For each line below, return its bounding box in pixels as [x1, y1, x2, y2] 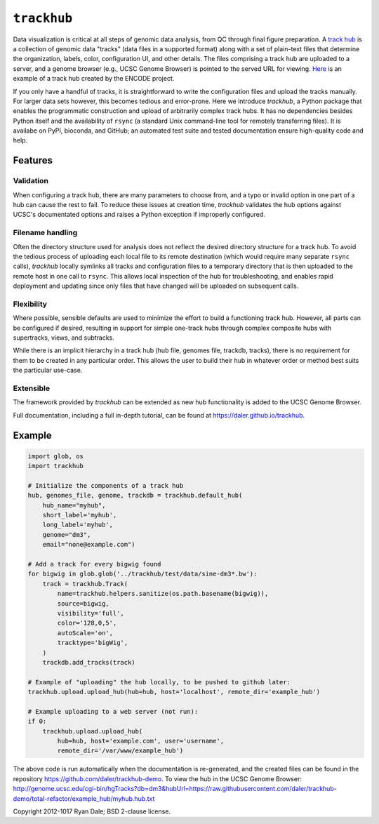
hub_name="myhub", [42, 501, 106, 509]
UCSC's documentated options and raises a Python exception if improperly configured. [13, 211, 266, 219]
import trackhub [27, 462, 84, 470]
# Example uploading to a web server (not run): [27, 707, 199, 715]
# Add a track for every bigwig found [27, 560, 161, 569]
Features [13, 154, 53, 166]
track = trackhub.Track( [42, 580, 128, 587]
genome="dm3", [42, 531, 91, 538]
